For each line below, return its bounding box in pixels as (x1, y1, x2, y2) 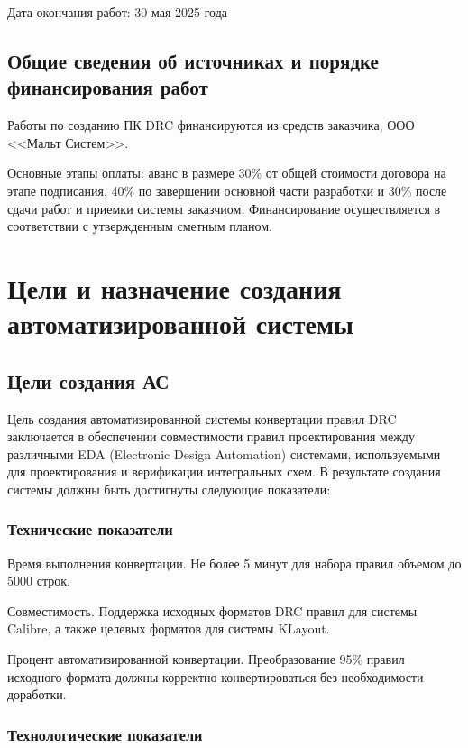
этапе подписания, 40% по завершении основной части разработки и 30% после (7, 180, 447, 199)
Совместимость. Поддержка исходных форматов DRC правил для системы (7, 601, 418, 620)
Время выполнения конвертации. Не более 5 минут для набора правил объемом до (7, 553, 462, 572)
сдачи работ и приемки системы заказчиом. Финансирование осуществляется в (7, 199, 441, 217)
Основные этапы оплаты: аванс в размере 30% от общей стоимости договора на (7, 163, 446, 182)
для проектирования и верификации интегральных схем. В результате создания (7, 462, 441, 481)
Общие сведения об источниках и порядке (7, 46, 379, 74)
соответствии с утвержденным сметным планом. (7, 217, 272, 235)
